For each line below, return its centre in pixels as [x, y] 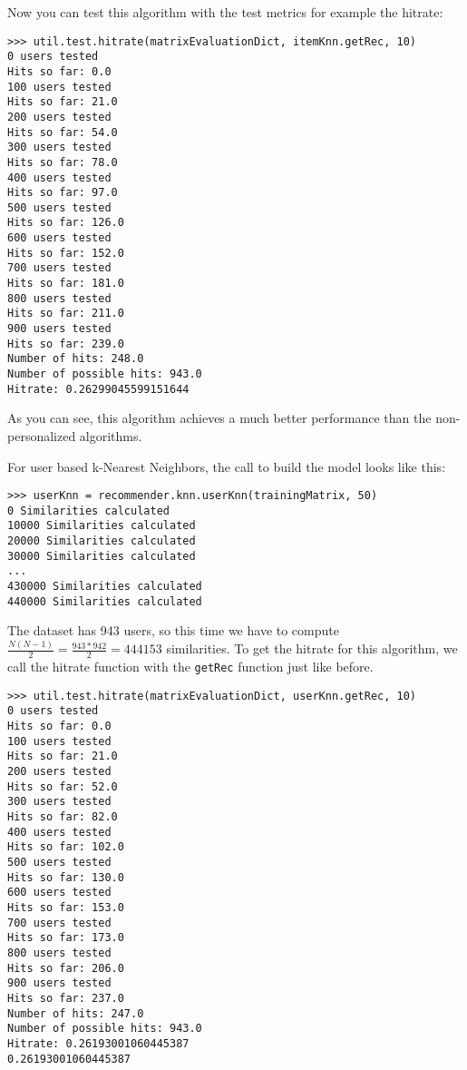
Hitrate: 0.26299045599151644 [98, 389]
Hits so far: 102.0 [66, 847]
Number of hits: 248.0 [76, 359]
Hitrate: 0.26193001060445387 [98, 1043]
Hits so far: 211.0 [66, 314]
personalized [42, 435]
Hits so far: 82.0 [63, 817]
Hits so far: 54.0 [63, 132]
